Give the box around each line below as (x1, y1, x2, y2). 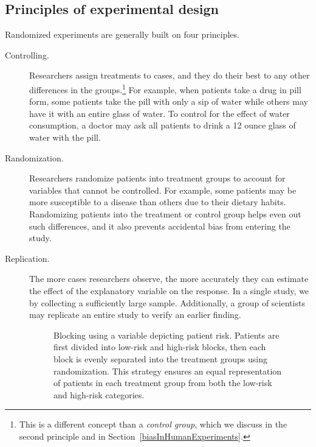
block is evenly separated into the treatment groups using (53, 352, 267, 365)
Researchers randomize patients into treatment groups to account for (29, 172, 286, 185)
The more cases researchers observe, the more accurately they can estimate (29, 272, 309, 285)
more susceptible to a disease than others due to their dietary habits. (29, 195, 286, 208)
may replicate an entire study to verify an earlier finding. (29, 308, 241, 321)
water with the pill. (29, 131, 101, 144)
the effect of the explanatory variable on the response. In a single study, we (29, 284, 309, 297)
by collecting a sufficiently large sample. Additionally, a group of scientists (29, 296, 305, 309)
